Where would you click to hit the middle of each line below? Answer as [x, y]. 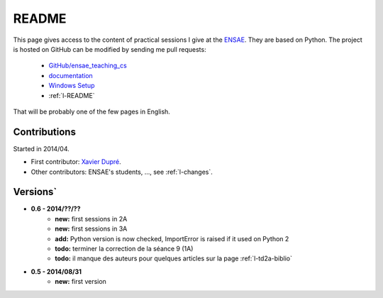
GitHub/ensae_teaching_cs [88, 66]
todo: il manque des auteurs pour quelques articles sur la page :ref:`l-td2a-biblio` [173, 258]
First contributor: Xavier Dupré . [76, 162]
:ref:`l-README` [72, 95]
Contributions [44, 132]
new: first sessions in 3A [91, 229]
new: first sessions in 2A [91, 219]
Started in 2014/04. [41, 148]
